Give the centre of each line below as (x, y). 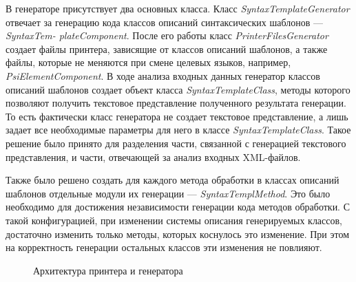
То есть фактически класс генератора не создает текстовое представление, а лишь (177, 116)
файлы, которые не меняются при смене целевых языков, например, (148, 62)
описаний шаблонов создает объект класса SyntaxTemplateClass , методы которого (178, 89)
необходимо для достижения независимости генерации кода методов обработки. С (178, 207)
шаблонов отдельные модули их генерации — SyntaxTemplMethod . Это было (168, 193)
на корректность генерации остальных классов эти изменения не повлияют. (164, 247)
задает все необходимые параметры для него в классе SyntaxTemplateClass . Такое (178, 130)
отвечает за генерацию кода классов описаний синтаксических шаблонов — (165, 22)
